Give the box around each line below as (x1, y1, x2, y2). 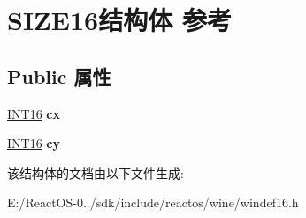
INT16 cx (7, 104, 60, 122)
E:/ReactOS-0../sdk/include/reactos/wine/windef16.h (7, 193, 299, 212)
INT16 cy (7, 134, 60, 152)
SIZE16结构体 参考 (7, 2, 232, 38)
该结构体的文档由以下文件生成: (7, 163, 184, 182)
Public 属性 (7, 62, 111, 90)
